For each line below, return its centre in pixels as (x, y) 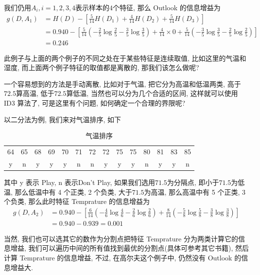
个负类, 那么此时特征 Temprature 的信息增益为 (77, 201)
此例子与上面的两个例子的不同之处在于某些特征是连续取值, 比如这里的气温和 (125, 58)
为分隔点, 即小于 (193, 182)
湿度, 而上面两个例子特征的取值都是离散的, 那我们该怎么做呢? (102, 67)
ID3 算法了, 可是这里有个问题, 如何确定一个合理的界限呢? (95, 103)
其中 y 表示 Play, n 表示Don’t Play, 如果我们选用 (79, 182)
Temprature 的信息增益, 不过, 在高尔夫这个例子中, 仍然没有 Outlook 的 (130, 258)
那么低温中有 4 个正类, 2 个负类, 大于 (73, 192)
